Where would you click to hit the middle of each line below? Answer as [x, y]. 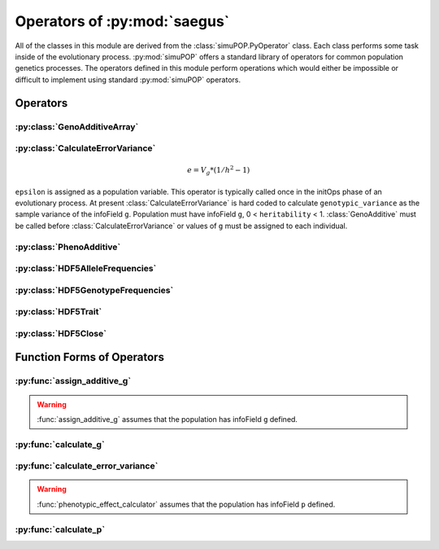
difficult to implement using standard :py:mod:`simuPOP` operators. [128, 79]
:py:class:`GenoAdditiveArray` [77, 126]
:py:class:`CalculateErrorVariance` [85, 148]
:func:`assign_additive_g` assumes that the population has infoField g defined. [167, 419]
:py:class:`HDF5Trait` [59, 312]
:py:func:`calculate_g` [60, 444]
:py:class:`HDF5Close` [61, 333]
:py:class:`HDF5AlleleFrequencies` [86, 269]
